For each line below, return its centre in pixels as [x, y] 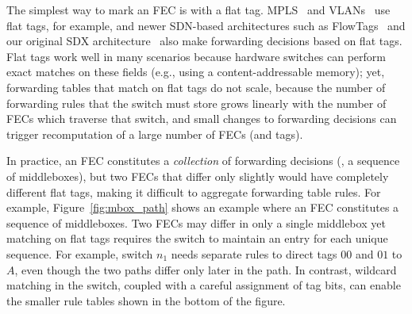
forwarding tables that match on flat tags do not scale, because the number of [196, 87]
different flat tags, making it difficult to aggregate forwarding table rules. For [194, 191]
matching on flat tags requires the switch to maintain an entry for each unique [197, 238]
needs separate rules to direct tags [254, 253]
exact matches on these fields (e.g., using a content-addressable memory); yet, [196, 72]
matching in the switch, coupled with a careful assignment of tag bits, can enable [204, 285]
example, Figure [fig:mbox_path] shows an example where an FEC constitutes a [203, 207]
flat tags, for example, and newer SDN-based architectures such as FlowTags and [206, 25]
